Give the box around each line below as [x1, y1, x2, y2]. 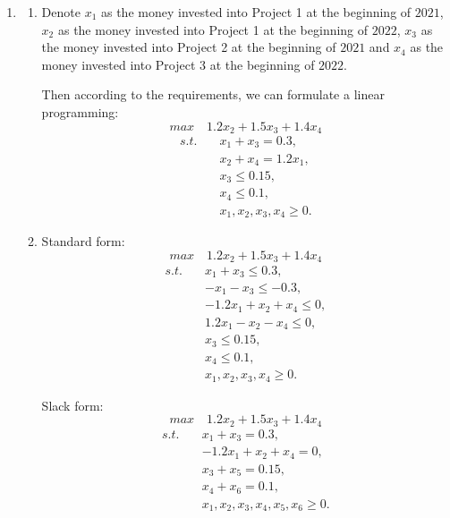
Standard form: [41, 232, 125, 251]
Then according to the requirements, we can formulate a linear [41, 85, 385, 104]
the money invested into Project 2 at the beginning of [41, 38, 336, 56]
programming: [41, 102, 119, 121]
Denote [41, 3, 81, 21]
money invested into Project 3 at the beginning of [41, 55, 315, 73]
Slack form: [41, 395, 104, 414]
